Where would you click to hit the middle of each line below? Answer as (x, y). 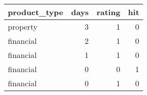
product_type (36, 12)
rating (108, 12)
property (23, 27)
